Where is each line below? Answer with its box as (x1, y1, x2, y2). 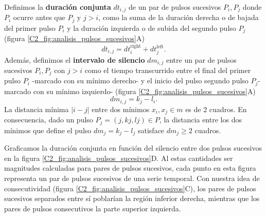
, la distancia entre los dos (159, 114, 242, 125)
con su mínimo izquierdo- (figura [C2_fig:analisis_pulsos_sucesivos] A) (33, 85, 256, 96)
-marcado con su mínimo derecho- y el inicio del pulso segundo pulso (32, 75, 249, 86)
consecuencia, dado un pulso (4, 114, 93, 125)
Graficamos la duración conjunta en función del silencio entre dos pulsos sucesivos (4, 142, 262, 153)
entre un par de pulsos (166, 54, 237, 65)
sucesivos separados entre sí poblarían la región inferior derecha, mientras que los (4, 193, 260, 204)
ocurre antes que (13, 12, 65, 23)
